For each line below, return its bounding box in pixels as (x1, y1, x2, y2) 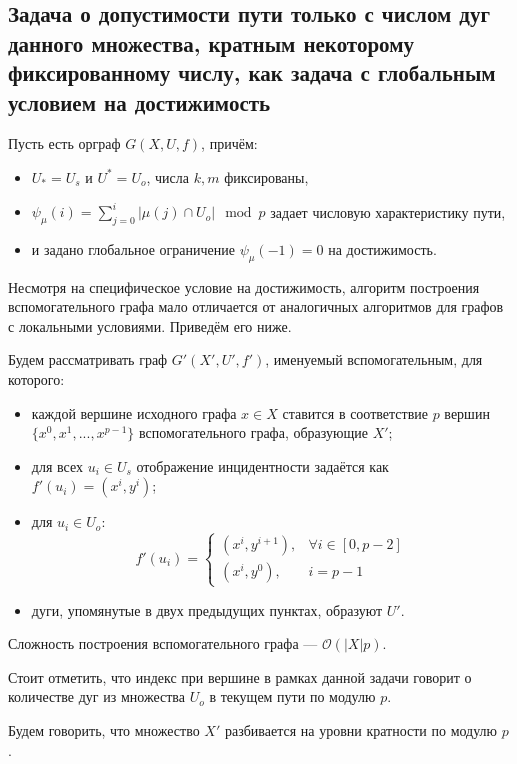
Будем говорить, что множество (8, 719, 200, 740)
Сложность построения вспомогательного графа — (8, 633, 318, 654)
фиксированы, (224, 166, 309, 187)
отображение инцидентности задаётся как (136, 455, 389, 476)
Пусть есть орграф (8, 133, 121, 154)
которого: (8, 369, 65, 390)
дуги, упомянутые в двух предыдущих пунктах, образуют (31, 599, 383, 620)
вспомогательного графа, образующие (138, 422, 368, 443)
